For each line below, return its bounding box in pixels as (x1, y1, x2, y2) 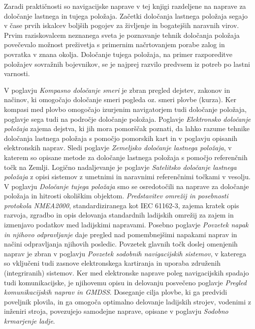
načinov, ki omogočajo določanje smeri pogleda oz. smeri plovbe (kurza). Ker (4, 94, 237, 105)
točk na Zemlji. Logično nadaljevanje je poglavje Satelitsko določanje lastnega (4, 162, 237, 172)
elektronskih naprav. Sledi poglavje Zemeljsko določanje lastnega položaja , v (4, 142, 232, 153)
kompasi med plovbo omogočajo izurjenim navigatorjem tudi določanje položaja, (4, 104, 247, 114)
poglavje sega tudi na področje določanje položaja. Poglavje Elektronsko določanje (4, 113, 251, 124)
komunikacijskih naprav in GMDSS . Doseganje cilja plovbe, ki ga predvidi (4, 287, 227, 297)
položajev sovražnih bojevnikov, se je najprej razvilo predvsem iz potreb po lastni (4, 58, 250, 69)
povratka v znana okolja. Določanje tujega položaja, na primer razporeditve (4, 49, 233, 59)
